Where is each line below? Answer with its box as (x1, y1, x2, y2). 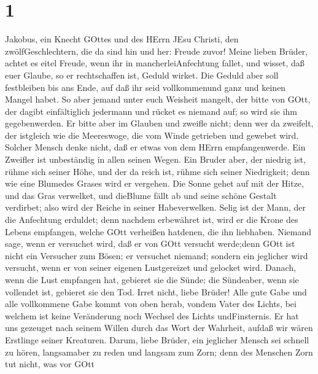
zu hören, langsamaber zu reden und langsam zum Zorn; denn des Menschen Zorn (5, 345, 313, 358)
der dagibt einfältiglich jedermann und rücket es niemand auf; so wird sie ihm (5, 104, 298, 117)
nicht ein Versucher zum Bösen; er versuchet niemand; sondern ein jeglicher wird (5, 249, 308, 262)
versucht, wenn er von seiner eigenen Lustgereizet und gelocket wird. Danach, (5, 261, 297, 274)
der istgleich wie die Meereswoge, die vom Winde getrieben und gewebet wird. (5, 128, 299, 141)
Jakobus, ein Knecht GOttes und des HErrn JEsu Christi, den (5, 33, 239, 45)
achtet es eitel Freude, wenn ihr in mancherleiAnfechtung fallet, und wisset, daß (5, 56, 304, 69)
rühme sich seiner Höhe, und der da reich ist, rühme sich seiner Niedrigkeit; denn (5, 165, 310, 177)
